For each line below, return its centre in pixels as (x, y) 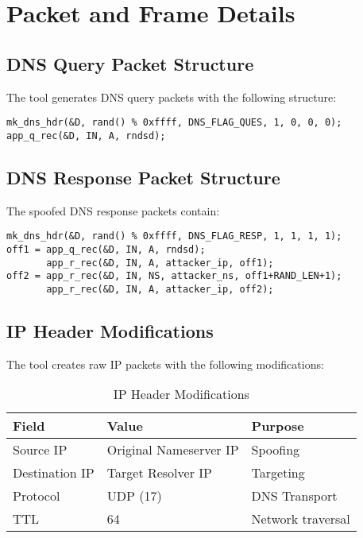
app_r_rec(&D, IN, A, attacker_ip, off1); (160, 263)
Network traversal (301, 519)
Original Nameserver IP (173, 450)
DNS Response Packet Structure (143, 177)
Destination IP (54, 473)
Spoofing (276, 450)
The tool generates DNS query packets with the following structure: (172, 97)
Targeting (278, 473)
